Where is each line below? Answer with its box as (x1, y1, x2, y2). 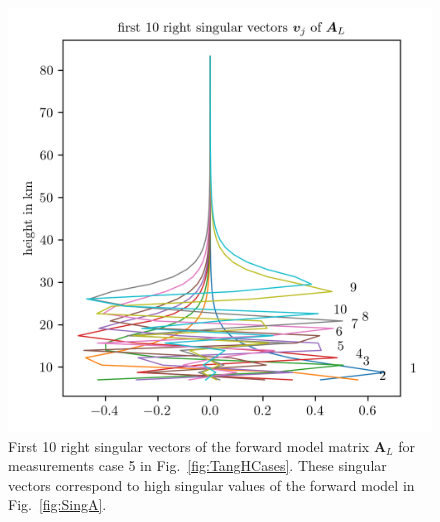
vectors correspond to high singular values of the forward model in (8, 474, 415, 495)
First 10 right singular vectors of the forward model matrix (8, 435, 370, 456)
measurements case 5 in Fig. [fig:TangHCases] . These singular (8, 455, 387, 476)
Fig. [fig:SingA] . (8, 494, 107, 515)
